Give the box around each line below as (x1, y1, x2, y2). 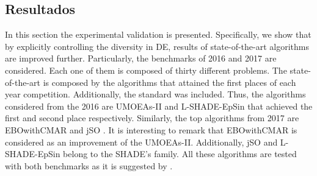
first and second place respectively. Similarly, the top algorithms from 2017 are (5, 111, 299, 124)
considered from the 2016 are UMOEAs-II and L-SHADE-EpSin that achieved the (5, 99, 313, 112)
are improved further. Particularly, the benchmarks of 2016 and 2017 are (5, 52, 277, 65)
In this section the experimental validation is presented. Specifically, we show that (5, 28, 312, 41)
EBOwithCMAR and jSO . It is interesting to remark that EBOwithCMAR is (5, 123, 297, 136)
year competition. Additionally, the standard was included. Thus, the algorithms (5, 88, 306, 100)
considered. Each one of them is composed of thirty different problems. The (5, 63, 287, 76)
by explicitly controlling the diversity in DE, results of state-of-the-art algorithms (5, 40, 309, 52)
